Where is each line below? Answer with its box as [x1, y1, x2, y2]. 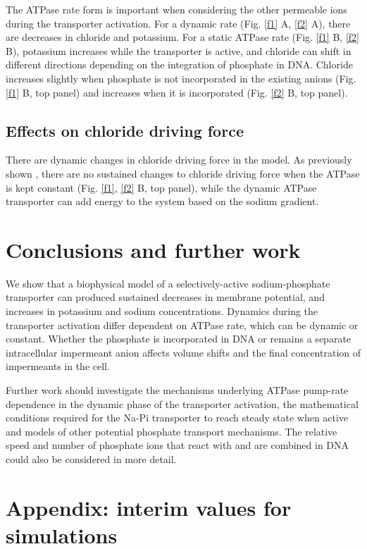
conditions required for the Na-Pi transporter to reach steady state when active [6, 410, 349, 425]
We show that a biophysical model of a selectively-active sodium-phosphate [6, 276, 330, 290]
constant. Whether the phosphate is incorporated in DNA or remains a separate [6, 331, 352, 346]
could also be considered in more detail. [6, 451, 177, 466]
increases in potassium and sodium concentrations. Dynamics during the [6, 304, 318, 319]
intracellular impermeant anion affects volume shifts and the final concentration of [6, 345, 361, 359]
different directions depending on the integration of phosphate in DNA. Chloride [6, 57, 353, 72]
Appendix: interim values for [6, 493, 292, 522]
